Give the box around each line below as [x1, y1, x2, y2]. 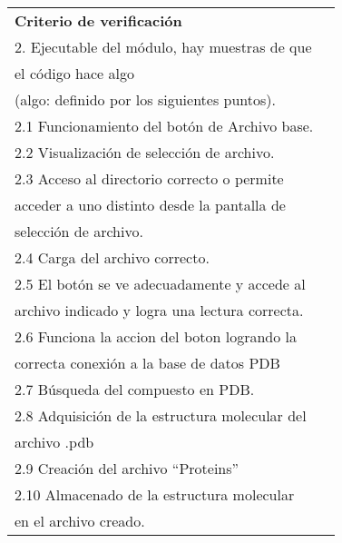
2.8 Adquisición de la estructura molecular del [15, 405, 307, 426]
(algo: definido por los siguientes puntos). [15, 89, 276, 110]
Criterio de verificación [15, 10, 182, 31]
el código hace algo [15, 63, 134, 84]
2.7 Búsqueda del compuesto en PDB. [15, 379, 255, 400]
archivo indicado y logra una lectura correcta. [15, 300, 304, 321]
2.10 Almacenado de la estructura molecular [15, 484, 295, 505]
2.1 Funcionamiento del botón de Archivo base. [15, 115, 314, 136]
